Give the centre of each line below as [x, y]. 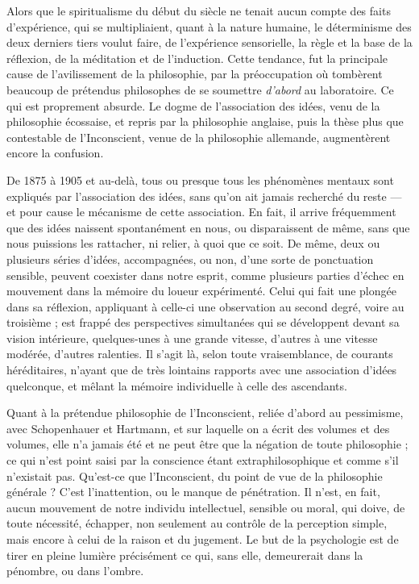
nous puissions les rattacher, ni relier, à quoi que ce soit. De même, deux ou [193, 243]
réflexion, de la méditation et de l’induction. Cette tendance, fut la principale [197, 58]
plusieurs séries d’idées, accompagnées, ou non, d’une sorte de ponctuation [190, 259]
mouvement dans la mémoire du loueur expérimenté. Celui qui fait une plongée [201, 291]
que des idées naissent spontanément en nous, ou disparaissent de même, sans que [208, 227]
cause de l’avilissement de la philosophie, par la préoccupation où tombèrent [195, 74]
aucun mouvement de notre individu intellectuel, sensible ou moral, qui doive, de [206, 507]
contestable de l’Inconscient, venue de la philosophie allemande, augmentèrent [199, 137]
